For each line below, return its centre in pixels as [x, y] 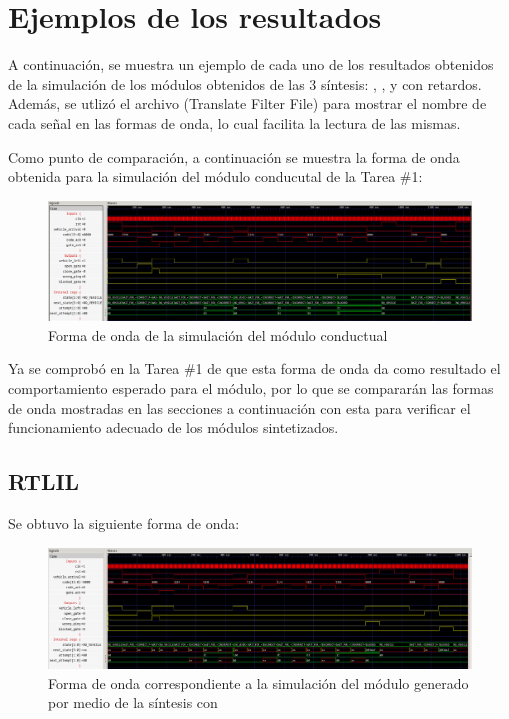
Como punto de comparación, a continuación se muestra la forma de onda [234, 156]
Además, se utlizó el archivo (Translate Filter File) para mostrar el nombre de [247, 103]
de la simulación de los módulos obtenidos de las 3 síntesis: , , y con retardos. [245, 83]
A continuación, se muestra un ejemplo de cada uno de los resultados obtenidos [251, 64]
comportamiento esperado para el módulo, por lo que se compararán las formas [251, 387]
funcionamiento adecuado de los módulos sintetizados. [173, 427]
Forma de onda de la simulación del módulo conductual [218, 334]
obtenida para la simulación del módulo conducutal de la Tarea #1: [215, 176]
